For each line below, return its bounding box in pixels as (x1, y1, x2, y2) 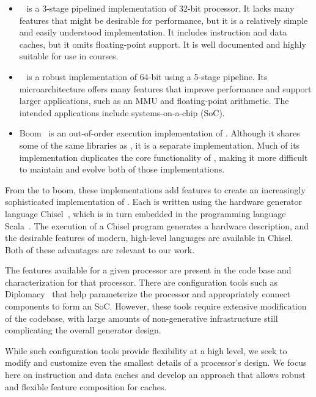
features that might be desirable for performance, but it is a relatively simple (19, 13, 308, 26)
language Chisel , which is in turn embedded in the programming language (5, 207, 286, 220)
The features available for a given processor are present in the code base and (5, 264, 292, 276)
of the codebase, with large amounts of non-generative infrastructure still (5, 311, 278, 324)
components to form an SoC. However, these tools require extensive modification (5, 300, 307, 313)
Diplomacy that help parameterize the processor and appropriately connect (5, 288, 291, 300)
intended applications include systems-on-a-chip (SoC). (19, 106, 225, 119)
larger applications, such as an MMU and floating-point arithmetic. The (19, 94, 289, 107)
